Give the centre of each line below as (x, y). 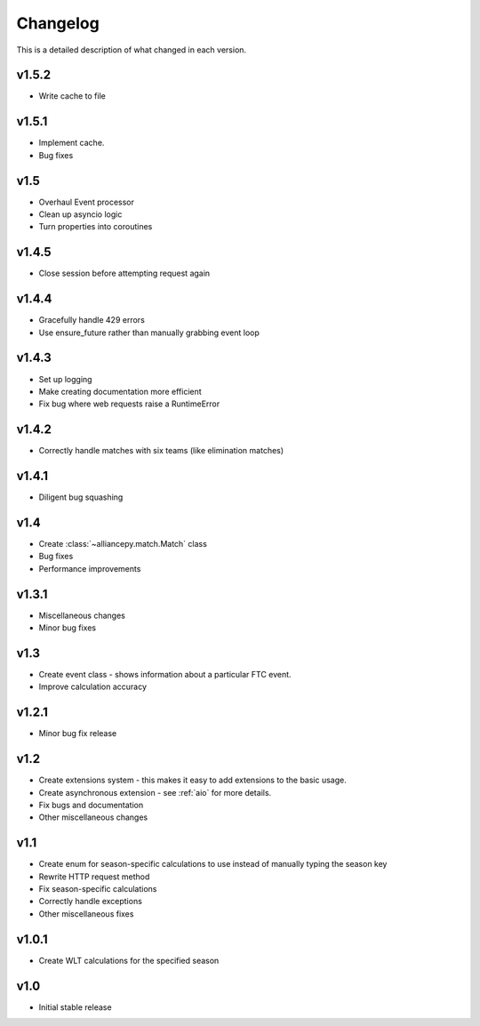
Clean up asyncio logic (80, 214)
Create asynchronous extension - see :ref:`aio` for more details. (155, 792)
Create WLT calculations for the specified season (129, 960)
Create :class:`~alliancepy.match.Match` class (123, 544)
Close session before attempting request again (124, 273)
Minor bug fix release (78, 733)
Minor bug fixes (68, 628)
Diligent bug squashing (81, 497)
